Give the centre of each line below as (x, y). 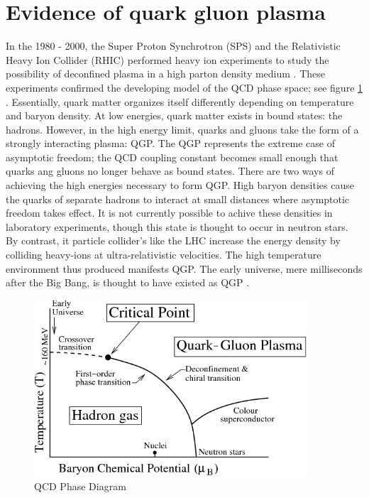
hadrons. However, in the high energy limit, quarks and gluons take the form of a (182, 129)
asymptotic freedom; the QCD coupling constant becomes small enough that (172, 157)
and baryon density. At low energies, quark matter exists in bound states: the (174, 115)
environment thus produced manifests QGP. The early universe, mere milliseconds (184, 268)
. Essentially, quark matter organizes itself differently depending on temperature (180, 101)
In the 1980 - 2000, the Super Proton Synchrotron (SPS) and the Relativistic (173, 46)
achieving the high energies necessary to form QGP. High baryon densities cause (180, 185)
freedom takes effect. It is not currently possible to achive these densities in (169, 213)
